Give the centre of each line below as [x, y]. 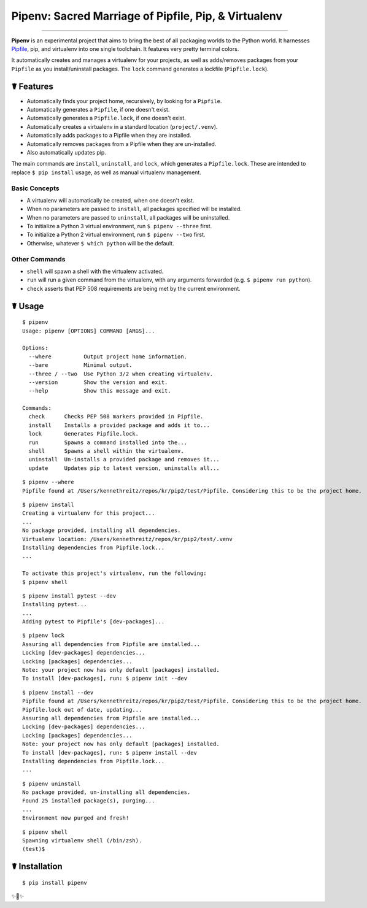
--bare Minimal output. [80, 365]
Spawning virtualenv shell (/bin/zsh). [82, 841]
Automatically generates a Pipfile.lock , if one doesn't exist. [106, 118]
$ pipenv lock [43, 636]
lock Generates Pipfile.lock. [84, 434]
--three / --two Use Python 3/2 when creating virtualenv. [121, 374]
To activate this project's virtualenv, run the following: [114, 573]
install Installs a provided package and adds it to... [119, 425]
